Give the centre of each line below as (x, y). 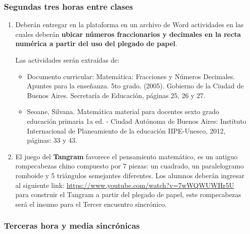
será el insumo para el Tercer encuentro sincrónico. (91, 204)
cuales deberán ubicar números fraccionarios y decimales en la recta (128, 34)
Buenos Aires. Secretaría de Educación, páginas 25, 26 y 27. (116, 95)
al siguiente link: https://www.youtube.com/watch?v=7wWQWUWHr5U (125, 185)
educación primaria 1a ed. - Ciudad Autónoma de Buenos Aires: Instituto (137, 121)
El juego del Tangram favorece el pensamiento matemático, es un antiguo (126, 156)
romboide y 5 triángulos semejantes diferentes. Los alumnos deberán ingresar (130, 175)
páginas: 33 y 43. (52, 140)
